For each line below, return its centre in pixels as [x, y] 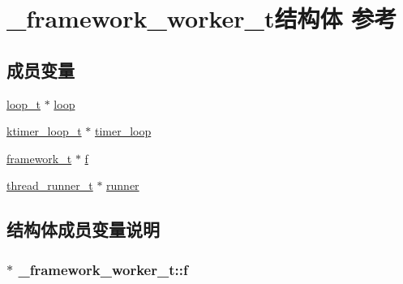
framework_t [39, 158]
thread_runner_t [50, 185]
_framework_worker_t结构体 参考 [202, 18]
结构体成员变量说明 [83, 229]
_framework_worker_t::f [103, 269]
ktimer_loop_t [44, 131]
